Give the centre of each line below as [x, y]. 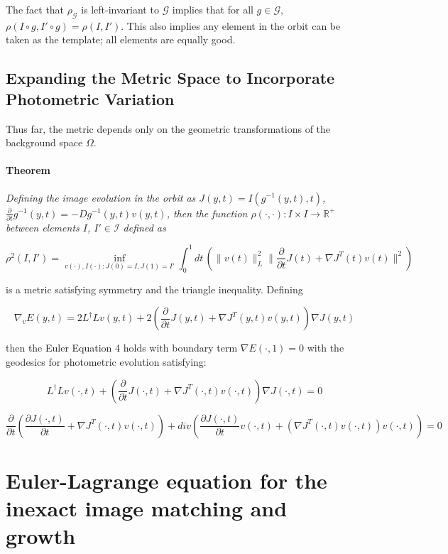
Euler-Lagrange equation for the [166, 480]
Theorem [28, 170]
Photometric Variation [90, 98]
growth [41, 536]
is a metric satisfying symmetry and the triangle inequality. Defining [154, 289]
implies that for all [213, 9]
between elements [43, 227]
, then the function [207, 213]
